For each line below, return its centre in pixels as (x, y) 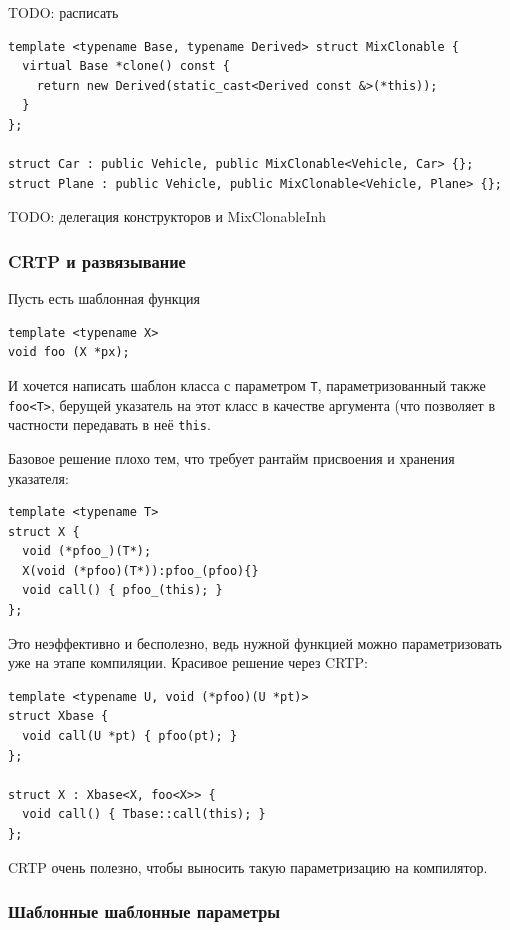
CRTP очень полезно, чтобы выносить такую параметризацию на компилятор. (248, 866)
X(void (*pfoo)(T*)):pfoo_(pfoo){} (140, 570)
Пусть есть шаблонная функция (104, 298)
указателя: (38, 477)
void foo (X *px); (69, 352)
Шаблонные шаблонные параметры (144, 911)
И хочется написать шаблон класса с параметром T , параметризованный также (247, 384)
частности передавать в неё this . (109, 424)
